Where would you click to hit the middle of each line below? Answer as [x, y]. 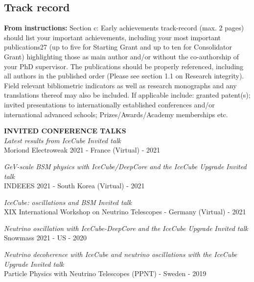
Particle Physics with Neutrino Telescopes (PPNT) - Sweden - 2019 [105, 273]
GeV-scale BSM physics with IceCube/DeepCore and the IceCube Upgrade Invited [125, 166]
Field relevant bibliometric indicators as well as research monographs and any [120, 85]
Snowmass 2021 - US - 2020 [45, 238]
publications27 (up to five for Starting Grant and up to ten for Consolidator [118, 47]
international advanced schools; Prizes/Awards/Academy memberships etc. [116, 114]
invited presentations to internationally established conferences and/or [109, 104]
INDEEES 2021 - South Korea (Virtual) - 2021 [74, 186]
